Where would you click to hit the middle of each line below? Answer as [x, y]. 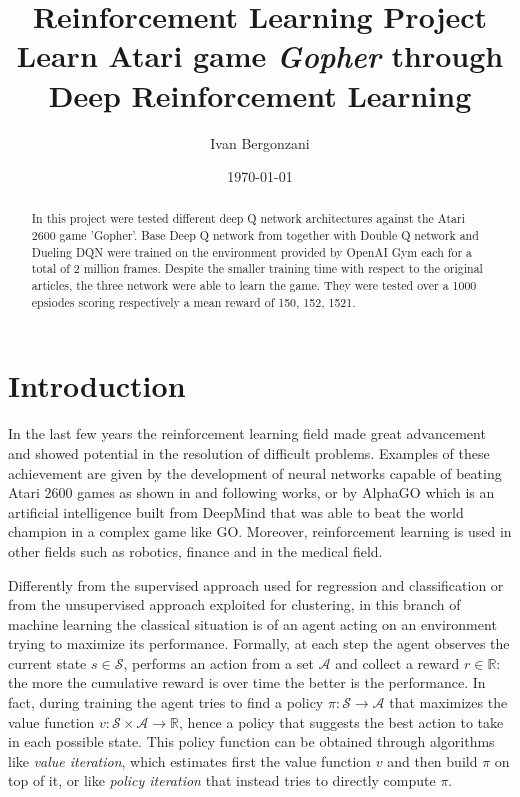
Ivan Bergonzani [260, 142]
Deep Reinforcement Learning [260, 94]
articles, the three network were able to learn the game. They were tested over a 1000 [254, 285]
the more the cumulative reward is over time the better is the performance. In [247, 682]
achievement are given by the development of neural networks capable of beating [255, 472]
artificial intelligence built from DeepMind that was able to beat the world [236, 511]
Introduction [97, 385]
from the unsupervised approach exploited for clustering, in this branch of [234, 604]
